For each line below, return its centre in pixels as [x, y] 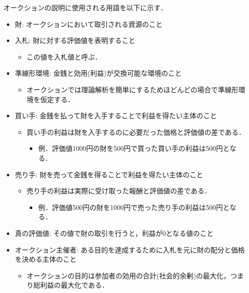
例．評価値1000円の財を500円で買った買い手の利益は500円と [134, 148]
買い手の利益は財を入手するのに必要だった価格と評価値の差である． [136, 132]
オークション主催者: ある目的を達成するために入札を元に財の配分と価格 [130, 249]
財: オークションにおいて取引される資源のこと [89, 24]
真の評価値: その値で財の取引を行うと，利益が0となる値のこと [114, 233]
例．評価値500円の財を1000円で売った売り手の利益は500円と [134, 207]
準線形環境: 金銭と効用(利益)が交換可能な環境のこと [98, 73]
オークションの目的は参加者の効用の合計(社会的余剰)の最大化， [128, 275]
